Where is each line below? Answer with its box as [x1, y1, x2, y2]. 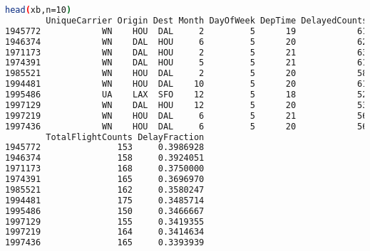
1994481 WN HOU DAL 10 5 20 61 [5, 79, 368, 90]
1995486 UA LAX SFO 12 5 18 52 [5, 90, 368, 100]
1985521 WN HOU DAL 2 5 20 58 [5, 68, 368, 79]
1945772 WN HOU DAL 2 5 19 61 [5, 26, 368, 36]
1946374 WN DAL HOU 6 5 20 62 [5, 36, 368, 47]
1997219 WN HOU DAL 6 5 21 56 [5, 110, 368, 121]
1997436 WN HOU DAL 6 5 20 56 [5, 121, 368, 132]
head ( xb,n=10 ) [5, 5, 72, 15]
